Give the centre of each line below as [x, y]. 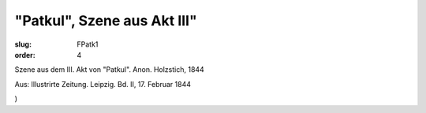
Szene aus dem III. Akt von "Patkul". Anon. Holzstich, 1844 [109, 70]
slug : [23, 44]
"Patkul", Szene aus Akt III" [106, 21]
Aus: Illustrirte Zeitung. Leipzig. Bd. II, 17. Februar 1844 [103, 84]
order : [25, 55]
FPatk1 [88, 44]
